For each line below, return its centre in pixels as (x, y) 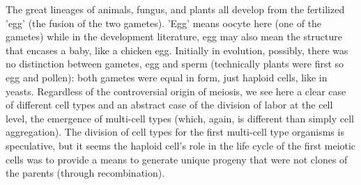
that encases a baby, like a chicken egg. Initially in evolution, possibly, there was (177, 50)
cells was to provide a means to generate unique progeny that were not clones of (177, 159)
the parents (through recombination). (85, 173)
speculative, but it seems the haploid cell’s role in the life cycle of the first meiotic (181, 145)
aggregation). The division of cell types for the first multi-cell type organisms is (175, 132)
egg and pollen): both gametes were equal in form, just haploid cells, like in (167, 77)
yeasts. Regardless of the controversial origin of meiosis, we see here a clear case (176, 91)
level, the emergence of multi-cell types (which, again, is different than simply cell (180, 118)
